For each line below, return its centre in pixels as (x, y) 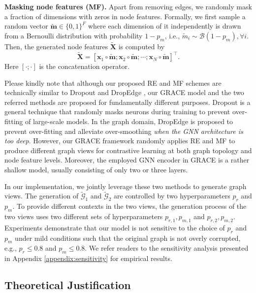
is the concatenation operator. (84, 66)
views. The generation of (42, 196)
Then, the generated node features (56, 46)
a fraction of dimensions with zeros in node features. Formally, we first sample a (125, 16)
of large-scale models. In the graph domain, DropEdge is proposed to (129, 121)
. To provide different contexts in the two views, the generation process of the (129, 206)
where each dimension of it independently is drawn (164, 26)
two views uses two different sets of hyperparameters (84, 216)
